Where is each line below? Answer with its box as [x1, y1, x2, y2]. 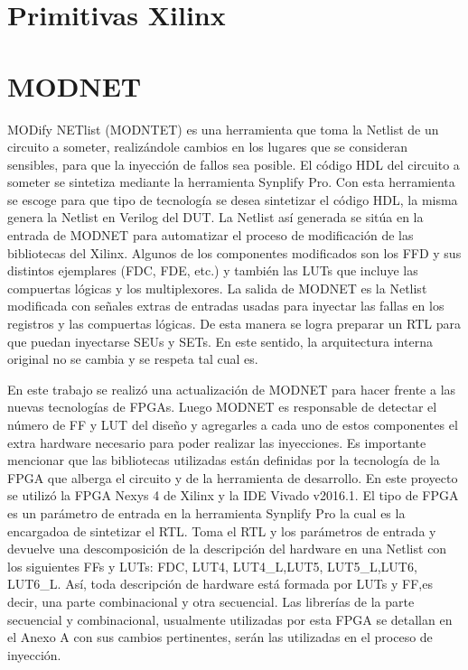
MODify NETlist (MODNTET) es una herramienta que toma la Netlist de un [7, 119, 439, 138]
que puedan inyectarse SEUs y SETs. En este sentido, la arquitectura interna [7, 331, 433, 350]
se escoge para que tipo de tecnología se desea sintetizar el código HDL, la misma [7, 190, 458, 209]
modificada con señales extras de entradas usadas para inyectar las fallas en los [7, 296, 445, 315]
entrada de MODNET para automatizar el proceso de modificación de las [7, 226, 414, 245]
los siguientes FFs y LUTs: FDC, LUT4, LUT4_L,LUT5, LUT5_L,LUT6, [7, 556, 417, 575]
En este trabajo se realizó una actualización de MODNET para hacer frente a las [7, 379, 456, 398]
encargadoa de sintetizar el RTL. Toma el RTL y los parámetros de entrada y [7, 521, 436, 540]
